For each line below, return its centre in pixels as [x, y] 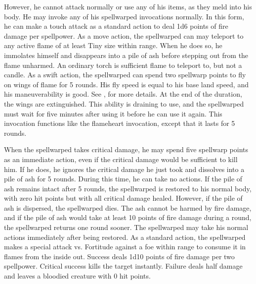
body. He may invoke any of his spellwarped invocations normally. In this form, [124, 16]
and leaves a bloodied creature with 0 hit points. [77, 276]
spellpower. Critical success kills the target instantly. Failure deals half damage [123, 266]
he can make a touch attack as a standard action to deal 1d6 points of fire [116, 26]
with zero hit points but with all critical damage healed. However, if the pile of [123, 198]
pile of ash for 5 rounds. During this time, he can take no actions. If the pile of [123, 179]
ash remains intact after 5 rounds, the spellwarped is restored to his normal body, [128, 188]
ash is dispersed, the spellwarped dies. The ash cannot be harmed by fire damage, [128, 207]
